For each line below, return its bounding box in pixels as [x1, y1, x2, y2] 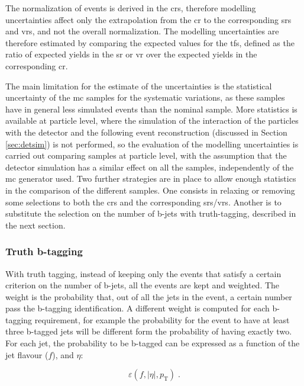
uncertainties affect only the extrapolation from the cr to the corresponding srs [5, 13, 292, 25]
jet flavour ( [5, 348, 48, 361]
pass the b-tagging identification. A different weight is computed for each [5, 302, 270, 314]
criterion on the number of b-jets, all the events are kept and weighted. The [5, 279, 280, 291]
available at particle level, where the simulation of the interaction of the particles [5, 114, 299, 127]
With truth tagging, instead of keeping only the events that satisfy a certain [5, 267, 282, 279]
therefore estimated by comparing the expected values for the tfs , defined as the [5, 36, 295, 49]
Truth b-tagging [5, 244, 83, 259]
